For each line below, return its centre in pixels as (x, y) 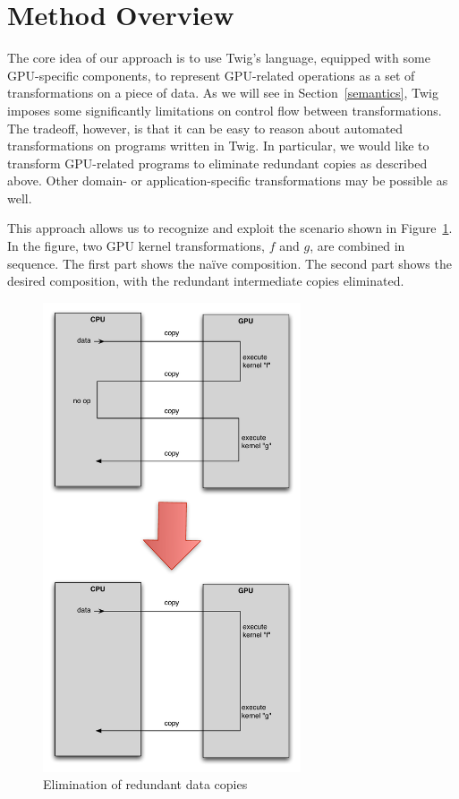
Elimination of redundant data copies (145, 784)
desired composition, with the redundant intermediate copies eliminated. (206, 281)
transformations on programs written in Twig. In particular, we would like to (218, 146)
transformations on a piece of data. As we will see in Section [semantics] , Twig (223, 93)
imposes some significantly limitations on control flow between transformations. (225, 110)
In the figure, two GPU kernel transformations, (136, 246)
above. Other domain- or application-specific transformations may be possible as (228, 180)
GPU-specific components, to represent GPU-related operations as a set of (211, 75)
